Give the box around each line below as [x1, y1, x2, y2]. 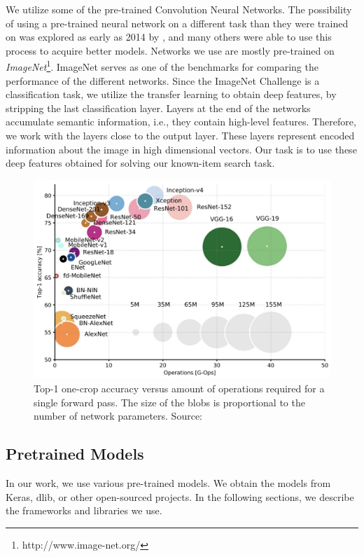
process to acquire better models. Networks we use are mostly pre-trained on [6, 43, 335, 57]
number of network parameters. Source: [34, 408, 202, 423]
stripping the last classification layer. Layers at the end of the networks [6, 100, 311, 115]
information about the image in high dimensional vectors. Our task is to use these [6, 142, 357, 156]
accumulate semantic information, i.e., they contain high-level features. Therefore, [6, 114, 356, 129]
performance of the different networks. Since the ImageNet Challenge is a [6, 73, 320, 88]
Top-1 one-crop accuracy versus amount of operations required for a [34, 381, 325, 395]
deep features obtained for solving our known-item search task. [6, 156, 275, 170]
